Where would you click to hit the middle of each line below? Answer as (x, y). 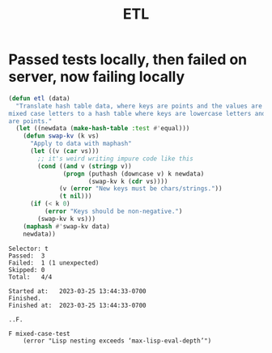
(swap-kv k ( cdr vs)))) (128, 181)
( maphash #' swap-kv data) (67, 226)
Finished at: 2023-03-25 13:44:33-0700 (78, 305)
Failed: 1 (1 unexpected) (54, 263)
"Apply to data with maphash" (81, 144)
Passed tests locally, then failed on (128, 60)
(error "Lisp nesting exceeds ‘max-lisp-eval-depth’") (117, 341)
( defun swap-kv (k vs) (61, 136)
